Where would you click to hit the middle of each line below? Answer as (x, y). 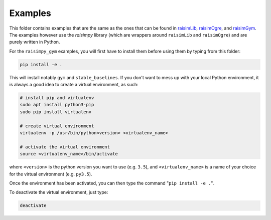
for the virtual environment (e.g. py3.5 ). (51, 174)
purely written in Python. (35, 42)
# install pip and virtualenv (57, 98)
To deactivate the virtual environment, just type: (59, 192)
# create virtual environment (57, 126)
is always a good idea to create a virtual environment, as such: (74, 85)
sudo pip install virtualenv (56, 112)
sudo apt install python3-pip (57, 105)
